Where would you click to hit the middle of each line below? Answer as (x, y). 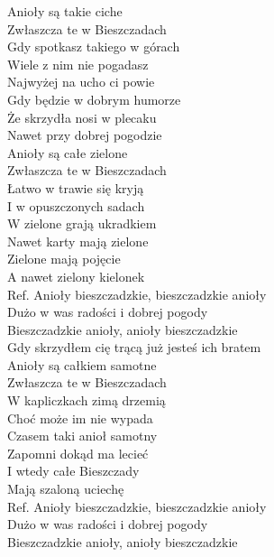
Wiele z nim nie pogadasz (78, 64)
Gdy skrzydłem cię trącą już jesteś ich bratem (134, 347)
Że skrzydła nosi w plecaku (82, 117)
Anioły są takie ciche (65, 11)
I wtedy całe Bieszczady (73, 471)
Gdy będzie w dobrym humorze (94, 99)
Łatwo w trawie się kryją (76, 187)
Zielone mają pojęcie (64, 259)
